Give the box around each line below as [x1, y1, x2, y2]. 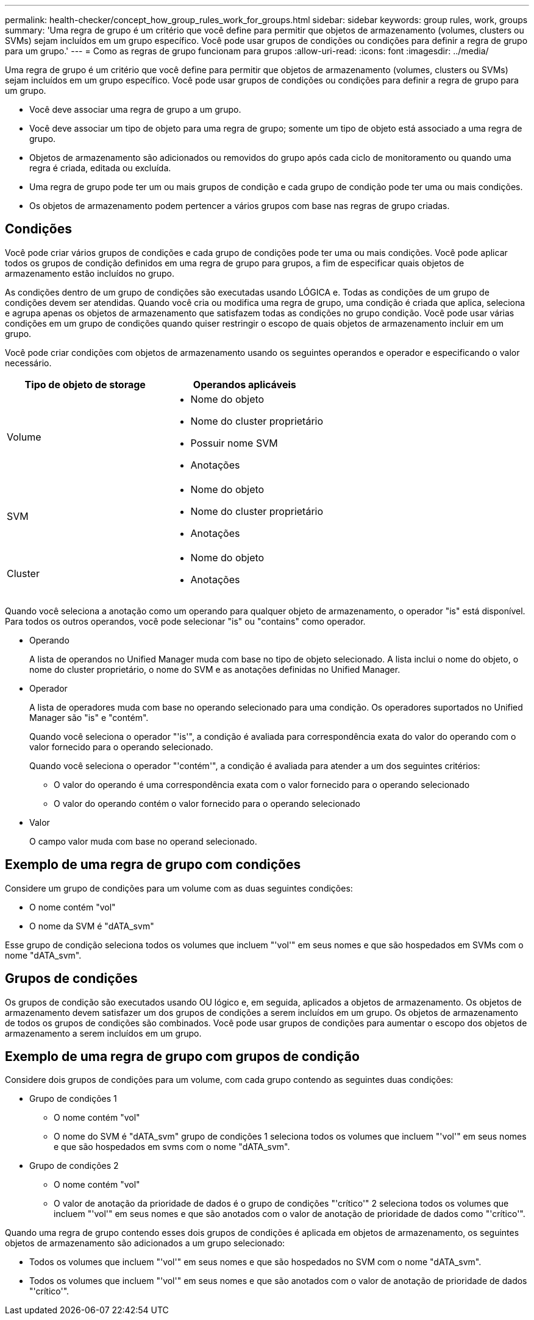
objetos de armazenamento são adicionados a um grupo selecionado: [5, 1238, 285, 1249]
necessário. [5, 357, 52, 368]
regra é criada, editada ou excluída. [29, 163, 171, 173]
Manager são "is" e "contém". [29, 712, 149, 723]
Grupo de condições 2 [29, 1160, 119, 1171]
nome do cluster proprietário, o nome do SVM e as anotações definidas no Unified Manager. [29, 664, 400, 675]
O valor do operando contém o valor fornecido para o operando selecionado [54, 798, 360, 809]
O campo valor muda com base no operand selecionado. [29, 836, 257, 846]
